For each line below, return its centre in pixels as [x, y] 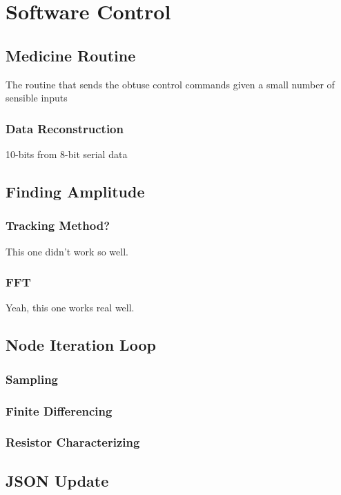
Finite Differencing [59, 410]
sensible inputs [37, 98]
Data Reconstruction [65, 128]
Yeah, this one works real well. [70, 308]
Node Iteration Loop [81, 345]
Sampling [32, 379]
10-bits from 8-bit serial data [67, 154]
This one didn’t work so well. [67, 251]
